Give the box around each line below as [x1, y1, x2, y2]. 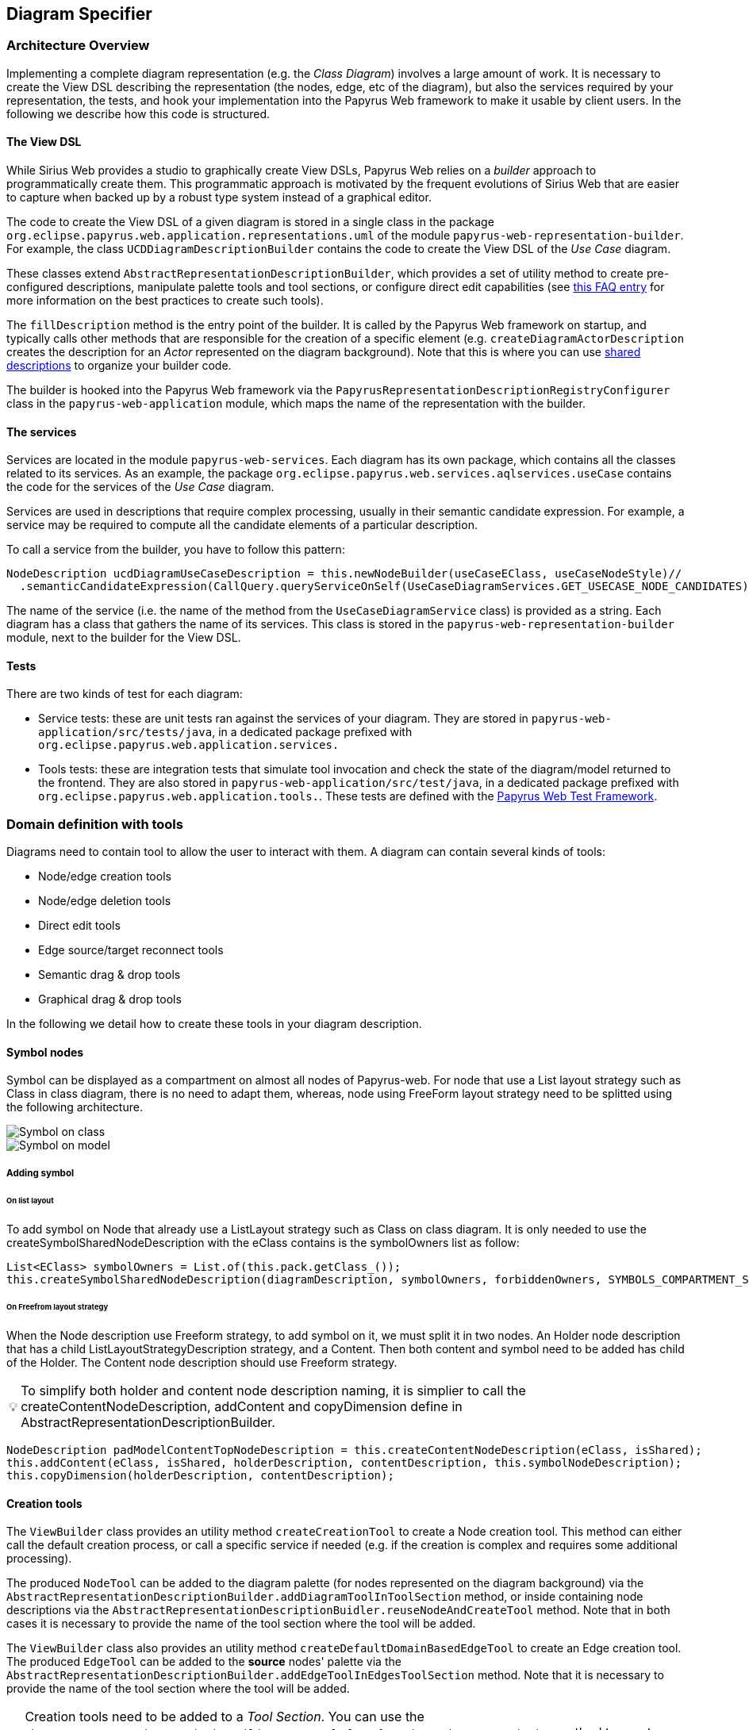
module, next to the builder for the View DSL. [6, 631, 241, 645]
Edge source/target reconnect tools [38, 943, 224, 957]
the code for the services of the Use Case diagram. [6, 480, 275, 494]
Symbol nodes [6, 1045, 84, 1059]
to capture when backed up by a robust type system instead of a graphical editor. [6, 190, 432, 205]
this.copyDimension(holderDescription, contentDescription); [6, 1469, 394, 1483]
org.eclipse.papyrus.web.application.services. [38, 738, 340, 752]
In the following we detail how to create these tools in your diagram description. [6, 1017, 422, 1031]
